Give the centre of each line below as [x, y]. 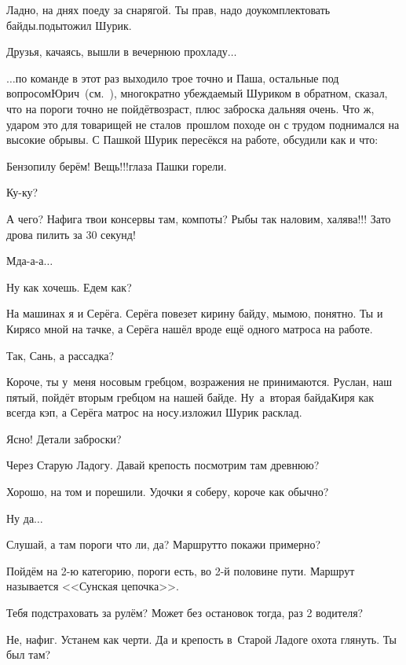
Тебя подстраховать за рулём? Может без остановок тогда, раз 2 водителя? [185, 613]
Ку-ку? [22, 192]
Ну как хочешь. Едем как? [69, 287]
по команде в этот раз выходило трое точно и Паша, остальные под [177, 77]
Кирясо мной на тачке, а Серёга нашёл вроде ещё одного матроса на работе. [190, 328]
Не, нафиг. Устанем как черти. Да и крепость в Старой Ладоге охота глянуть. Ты [201, 639]
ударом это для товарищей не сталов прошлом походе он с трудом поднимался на [203, 124]
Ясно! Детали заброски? [64, 438]
